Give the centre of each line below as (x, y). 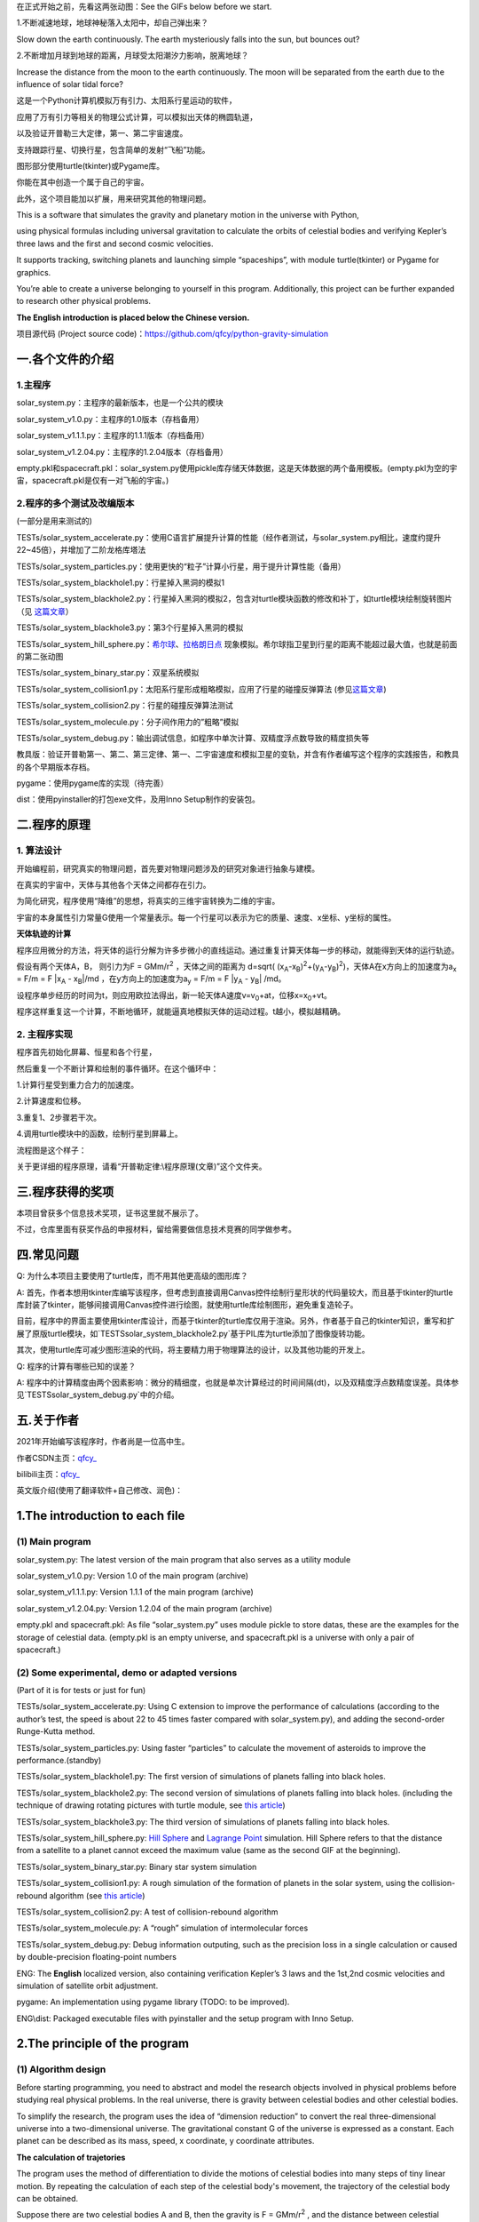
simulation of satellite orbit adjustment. (87, 1986)
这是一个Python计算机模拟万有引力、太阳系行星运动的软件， (126, 100)
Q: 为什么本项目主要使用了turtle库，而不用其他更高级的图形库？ (132, 1276)
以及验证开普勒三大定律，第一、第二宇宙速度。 (102, 133)
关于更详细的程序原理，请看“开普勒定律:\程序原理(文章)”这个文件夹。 (141, 1167)
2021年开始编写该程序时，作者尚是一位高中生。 (103, 1442)
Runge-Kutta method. (56, 1731)
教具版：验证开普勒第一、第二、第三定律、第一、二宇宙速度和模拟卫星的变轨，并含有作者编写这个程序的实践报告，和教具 (238, 755)
